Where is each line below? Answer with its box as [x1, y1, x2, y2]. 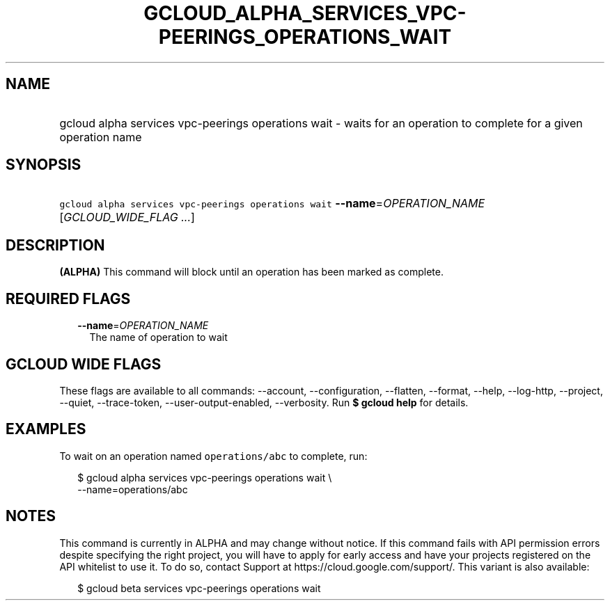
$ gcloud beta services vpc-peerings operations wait [77, 582, 321, 594]
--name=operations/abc [77, 483, 188, 495]
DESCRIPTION [6, 236, 105, 254]
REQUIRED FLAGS [6, 289, 131, 308]
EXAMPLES [6, 420, 86, 438]
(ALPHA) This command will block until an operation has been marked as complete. [59, 266, 444, 278]
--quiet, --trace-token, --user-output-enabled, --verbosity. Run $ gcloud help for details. [59, 396, 469, 408]
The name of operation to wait [89, 331, 228, 344]
